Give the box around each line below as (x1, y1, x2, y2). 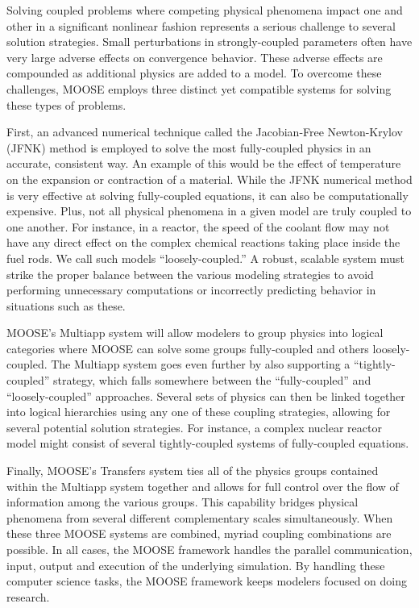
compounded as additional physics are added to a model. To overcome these (6, 65, 382, 81)
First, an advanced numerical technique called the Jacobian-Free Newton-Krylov (6, 123, 403, 140)
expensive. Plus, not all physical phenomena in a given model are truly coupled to (6, 202, 412, 219)
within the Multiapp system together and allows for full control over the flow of (6, 477, 399, 494)
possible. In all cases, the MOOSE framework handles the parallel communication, (6, 541, 413, 557)
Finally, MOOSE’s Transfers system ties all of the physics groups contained (6, 462, 379, 479)
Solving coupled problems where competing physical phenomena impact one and (6, 2, 403, 18)
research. (6, 588, 50, 605)
